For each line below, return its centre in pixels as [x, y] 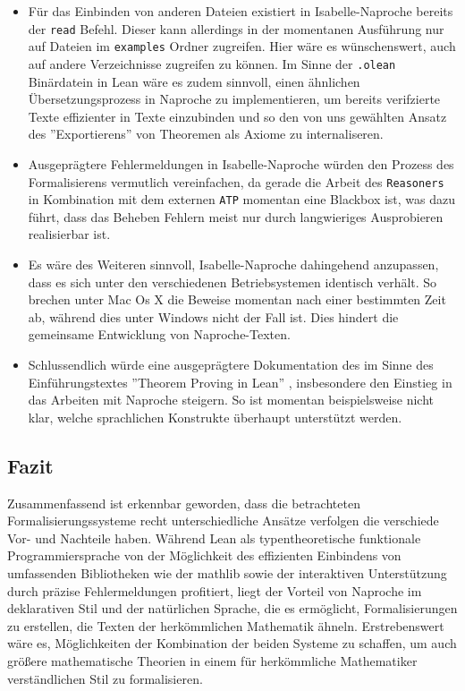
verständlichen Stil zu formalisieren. [105, 678]
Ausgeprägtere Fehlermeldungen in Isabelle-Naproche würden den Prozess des [241, 163]
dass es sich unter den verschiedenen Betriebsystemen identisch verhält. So [232, 282]
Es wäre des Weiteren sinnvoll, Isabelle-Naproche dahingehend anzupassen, [233, 264]
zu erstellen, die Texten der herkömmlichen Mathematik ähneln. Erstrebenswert [226, 625]
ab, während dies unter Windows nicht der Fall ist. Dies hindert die [213, 316]
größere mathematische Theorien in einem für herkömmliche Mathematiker [212, 660]
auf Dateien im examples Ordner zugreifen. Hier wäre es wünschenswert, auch [242, 46]
